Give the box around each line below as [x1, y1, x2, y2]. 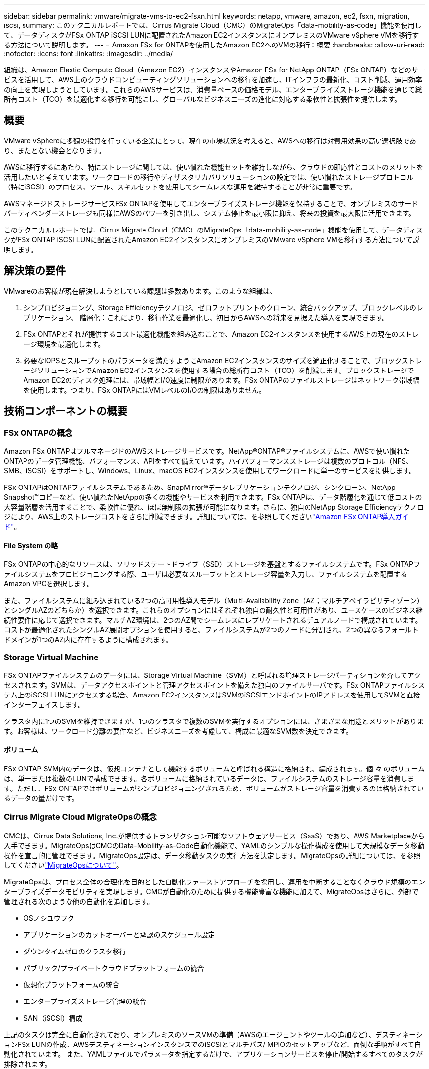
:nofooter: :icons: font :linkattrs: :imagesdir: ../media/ [4, 49, 173, 58]
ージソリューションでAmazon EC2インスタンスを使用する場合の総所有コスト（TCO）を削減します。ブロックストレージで [24, 366, 414, 374]
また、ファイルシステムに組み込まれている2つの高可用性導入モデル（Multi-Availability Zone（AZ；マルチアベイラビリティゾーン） [4, 596, 424, 605]
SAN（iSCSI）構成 [24, 1013, 83, 1022]
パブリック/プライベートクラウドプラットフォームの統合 [24, 963, 204, 972]
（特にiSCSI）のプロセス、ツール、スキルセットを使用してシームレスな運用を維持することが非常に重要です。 [4, 182, 357, 191]
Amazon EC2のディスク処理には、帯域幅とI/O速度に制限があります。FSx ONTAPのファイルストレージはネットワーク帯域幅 [24, 375, 420, 384]
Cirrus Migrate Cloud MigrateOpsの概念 [4, 812, 157, 822]
